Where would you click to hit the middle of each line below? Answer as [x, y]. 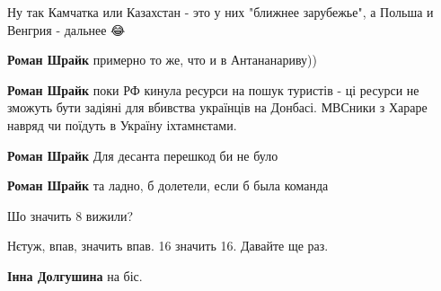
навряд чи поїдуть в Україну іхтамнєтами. [122, 124]
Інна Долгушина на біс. [75, 275]
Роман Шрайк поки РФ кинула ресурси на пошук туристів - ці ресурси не [213, 89]
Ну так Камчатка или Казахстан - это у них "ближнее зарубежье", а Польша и [220, 12]
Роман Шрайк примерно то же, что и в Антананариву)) [162, 60]
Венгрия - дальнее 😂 [66, 29]
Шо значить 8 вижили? [71, 215]
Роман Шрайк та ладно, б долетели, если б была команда [168, 185]
